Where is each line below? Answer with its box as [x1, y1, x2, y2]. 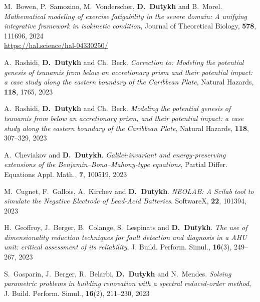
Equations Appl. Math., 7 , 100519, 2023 [4, 168, 127, 179]
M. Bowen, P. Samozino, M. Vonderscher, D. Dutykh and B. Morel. [4, 1, 222, 11]
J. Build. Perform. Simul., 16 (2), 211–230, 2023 [4, 287, 150, 298]
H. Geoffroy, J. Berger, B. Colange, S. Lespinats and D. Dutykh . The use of [4, 222, 247, 232]
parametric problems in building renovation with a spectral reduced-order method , [4, 278, 251, 288]
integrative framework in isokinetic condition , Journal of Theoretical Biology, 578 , [4, 20, 256, 31]
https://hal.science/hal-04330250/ [4, 40, 108, 50]
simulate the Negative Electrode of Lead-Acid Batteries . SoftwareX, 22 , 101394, [4, 195, 246, 206]
